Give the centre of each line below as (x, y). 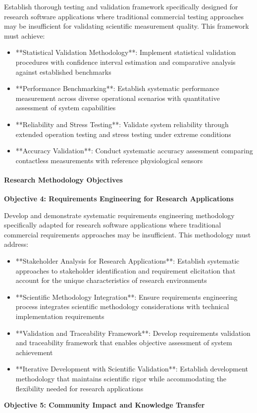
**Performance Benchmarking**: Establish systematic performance (117, 88)
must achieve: (25, 35)
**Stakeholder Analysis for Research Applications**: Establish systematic (128, 261)
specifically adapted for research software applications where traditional (113, 225)
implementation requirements (60, 316)
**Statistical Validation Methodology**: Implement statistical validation (126, 52)
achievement (34, 352)
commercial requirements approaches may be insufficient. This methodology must (128, 234)
